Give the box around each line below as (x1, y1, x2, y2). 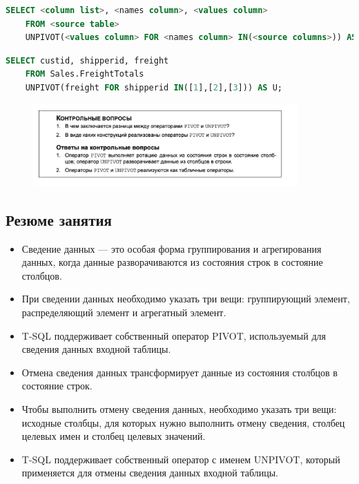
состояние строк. (21, 378, 93, 393)
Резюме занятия (6, 209, 112, 230)
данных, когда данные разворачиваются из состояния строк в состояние (21, 255, 323, 269)
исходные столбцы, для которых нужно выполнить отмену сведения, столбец (21, 415, 345, 429)
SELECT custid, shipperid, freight (6, 55, 169, 66)
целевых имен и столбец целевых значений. (21, 429, 206, 443)
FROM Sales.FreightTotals (25, 69, 144, 79)
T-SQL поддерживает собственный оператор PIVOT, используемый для (21, 328, 326, 342)
